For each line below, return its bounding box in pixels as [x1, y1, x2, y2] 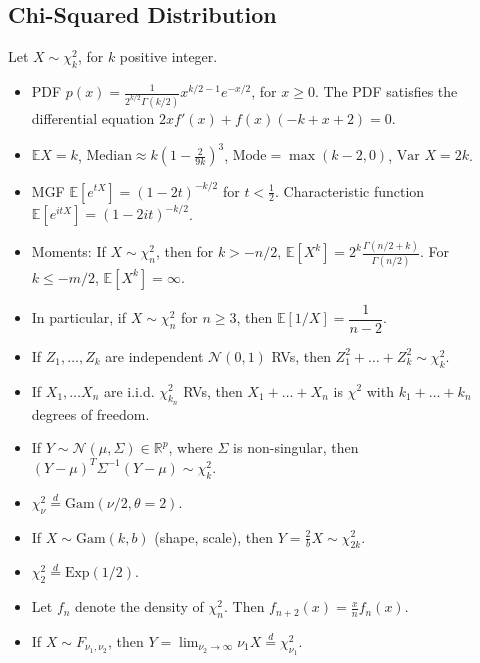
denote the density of [75, 596, 204, 617]
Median [86, 149, 132, 164]
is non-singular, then [233, 437, 359, 458]
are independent [105, 345, 204, 366]
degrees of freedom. [31, 403, 150, 424]
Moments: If [31, 241, 106, 262]
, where [168, 437, 213, 458]
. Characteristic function [275, 180, 425, 201]
